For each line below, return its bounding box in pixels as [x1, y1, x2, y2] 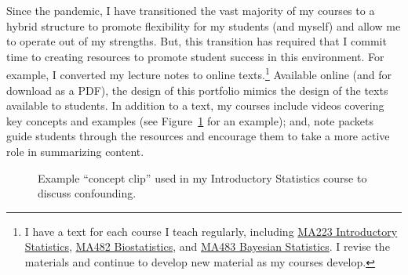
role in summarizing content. [6, 143, 144, 159]
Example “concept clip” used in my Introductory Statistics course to [38, 169, 367, 186]
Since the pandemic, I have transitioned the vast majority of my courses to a [6, 2, 375, 18]
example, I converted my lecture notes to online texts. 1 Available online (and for [6, 64, 392, 83]
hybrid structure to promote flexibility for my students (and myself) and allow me [6, 17, 401, 34]
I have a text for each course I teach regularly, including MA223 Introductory [24, 223, 398, 239]
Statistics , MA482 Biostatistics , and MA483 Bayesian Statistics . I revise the [24, 238, 390, 255]
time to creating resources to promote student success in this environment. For [6, 48, 384, 64]
